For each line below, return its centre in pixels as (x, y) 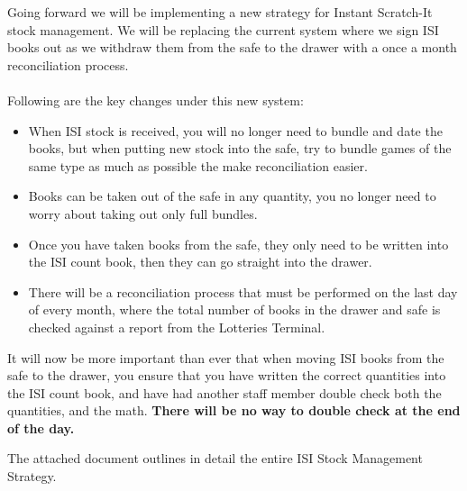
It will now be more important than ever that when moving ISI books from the (226, 357)
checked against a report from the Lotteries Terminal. (177, 327)
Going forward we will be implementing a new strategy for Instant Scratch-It (220, 12)
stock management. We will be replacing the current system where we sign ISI (223, 29)
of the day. (41, 427)
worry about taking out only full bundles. (143, 213)
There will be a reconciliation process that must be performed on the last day (243, 291)
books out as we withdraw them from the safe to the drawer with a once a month (232, 47)
